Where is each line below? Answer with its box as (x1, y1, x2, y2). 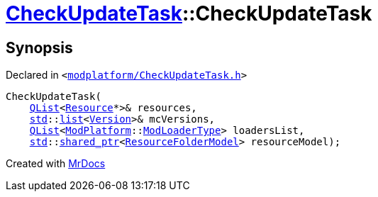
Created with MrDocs (6, 157, 106, 170)
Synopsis (6, 38, 73, 57)
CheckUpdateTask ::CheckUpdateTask (6, 1, 372, 26)
